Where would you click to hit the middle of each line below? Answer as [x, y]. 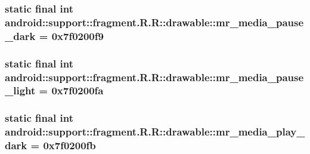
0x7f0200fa [77, 90]
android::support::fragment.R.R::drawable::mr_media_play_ [155, 132]
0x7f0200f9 [77, 36]
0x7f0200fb [69, 145]
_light [20, 90]
